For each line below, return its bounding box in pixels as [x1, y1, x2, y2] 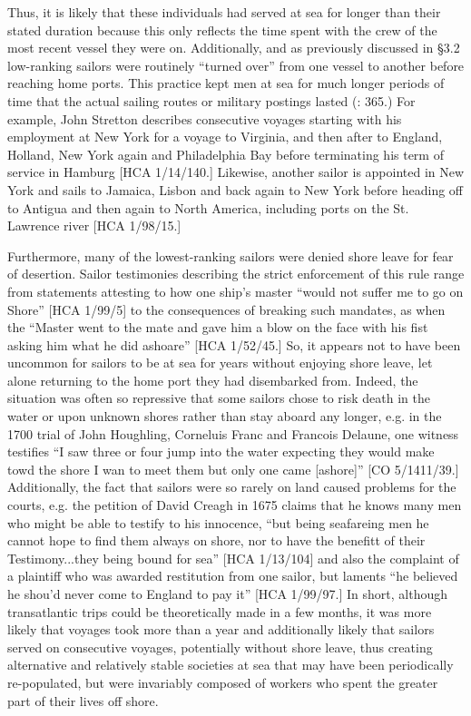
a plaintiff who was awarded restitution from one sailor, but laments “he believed [7, 566, 458, 585]
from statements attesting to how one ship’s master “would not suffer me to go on [7, 281, 464, 300]
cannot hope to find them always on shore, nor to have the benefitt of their [7, 531, 426, 550]
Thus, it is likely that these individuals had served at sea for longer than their [7, 3, 441, 21]
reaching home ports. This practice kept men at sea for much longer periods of [7, 74, 445, 93]
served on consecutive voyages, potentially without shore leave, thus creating [7, 637, 433, 656]
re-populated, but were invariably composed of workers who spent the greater [7, 672, 438, 691]
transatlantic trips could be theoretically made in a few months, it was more [7, 602, 432, 621]
